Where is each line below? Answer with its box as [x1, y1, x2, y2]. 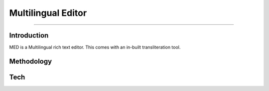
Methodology [9, 57, 52, 65]
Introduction [9, 31, 49, 40]
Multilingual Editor [9, 7, 87, 18]
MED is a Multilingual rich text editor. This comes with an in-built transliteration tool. [9, 45, 181, 50]
